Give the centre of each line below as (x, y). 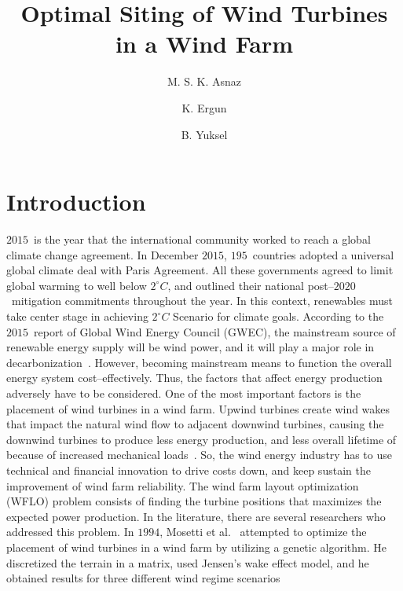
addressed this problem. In (70, 532)
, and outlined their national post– (251, 285)
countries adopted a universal (323, 254)
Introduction (76, 202)
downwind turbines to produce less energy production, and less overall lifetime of (201, 439)
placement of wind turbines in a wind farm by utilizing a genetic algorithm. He (196, 547)
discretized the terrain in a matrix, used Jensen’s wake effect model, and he (188, 562)
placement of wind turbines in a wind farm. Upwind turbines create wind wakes (198, 408)
